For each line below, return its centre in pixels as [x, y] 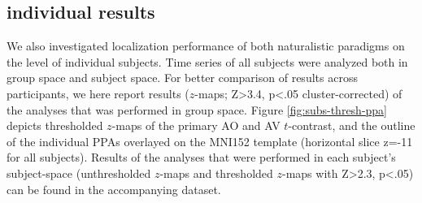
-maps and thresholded [216, 173]
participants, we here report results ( [98, 93]
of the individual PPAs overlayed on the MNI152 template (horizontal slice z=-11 [210, 141]
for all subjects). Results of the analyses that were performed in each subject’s [201, 157]
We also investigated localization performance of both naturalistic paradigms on [206, 46]
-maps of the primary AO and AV [196, 125]
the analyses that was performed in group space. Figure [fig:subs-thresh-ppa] [197, 109]
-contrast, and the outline [352, 125]
